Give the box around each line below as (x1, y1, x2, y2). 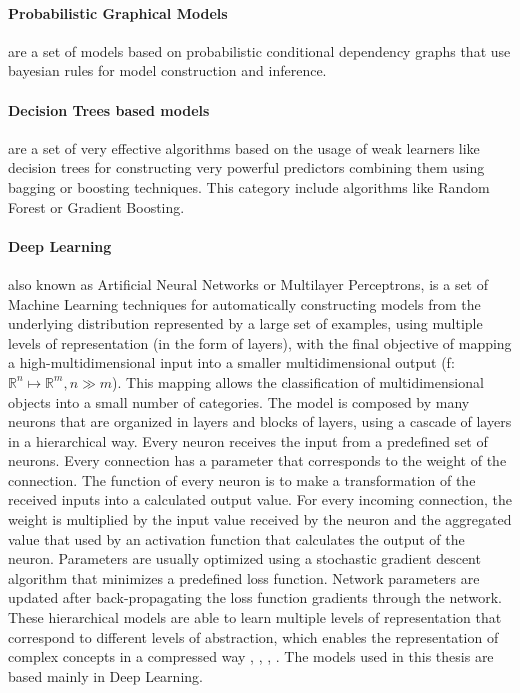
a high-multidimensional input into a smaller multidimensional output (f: (8, 352, 455, 373)
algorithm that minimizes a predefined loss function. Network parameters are (8, 567, 480, 588)
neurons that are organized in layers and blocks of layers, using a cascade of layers (8, 411, 512, 432)
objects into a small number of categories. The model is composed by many (8, 391, 470, 412)
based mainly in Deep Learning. (8, 665, 203, 686)
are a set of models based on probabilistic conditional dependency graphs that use (8, 40, 511, 61)
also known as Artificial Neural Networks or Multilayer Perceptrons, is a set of (8, 273, 489, 294)
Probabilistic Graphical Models (8, 2, 228, 23)
